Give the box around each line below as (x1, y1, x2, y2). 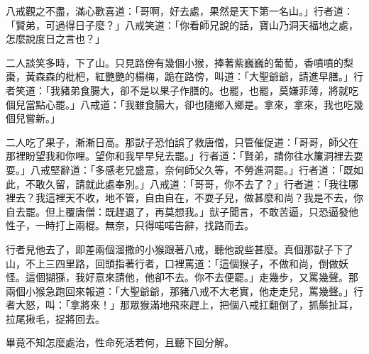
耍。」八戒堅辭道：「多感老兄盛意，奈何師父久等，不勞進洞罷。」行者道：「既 (6, 162, 353, 177)
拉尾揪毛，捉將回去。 (6, 311, 105, 326)
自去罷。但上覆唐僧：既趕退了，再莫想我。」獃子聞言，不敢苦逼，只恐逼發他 (6, 204, 358, 219)
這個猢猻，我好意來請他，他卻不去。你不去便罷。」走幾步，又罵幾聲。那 (25, 270, 358, 284)
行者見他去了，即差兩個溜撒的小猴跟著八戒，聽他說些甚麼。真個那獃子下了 (6, 241, 353, 256)
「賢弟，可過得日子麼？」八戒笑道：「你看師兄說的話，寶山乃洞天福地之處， (6, 17, 358, 32)
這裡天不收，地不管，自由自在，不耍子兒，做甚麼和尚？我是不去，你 (45, 190, 363, 205)
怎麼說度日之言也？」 (6, 31, 105, 46)
